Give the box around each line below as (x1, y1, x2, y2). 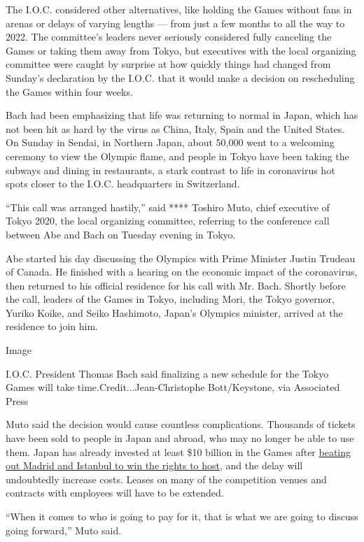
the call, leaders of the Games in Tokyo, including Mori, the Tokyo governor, (6, 292, 335, 306)
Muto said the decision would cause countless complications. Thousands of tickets (6, 417, 356, 432)
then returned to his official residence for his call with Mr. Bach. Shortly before (6, 278, 346, 292)
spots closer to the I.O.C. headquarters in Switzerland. (6, 176, 240, 191)
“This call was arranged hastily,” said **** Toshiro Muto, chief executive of (6, 199, 330, 214)
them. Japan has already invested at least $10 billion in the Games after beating (6, 444, 351, 459)
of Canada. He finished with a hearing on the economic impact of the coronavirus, (6, 264, 358, 279)
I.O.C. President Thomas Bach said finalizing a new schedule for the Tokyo (6, 366, 329, 380)
